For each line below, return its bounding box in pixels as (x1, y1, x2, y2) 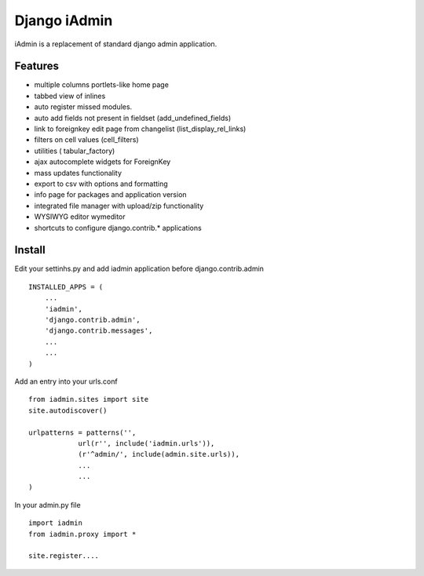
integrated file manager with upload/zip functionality (34, 201, 204, 210)
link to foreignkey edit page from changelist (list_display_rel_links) (34, 124, 247, 133)
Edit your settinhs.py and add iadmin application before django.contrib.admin (14, 264, 265, 274)
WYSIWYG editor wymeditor (34, 212, 126, 221)
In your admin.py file (14, 500, 82, 509)
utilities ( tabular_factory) (34, 146, 115, 155)
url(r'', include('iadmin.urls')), (78, 439, 215, 447)
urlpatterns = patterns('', (28, 428, 137, 437)
